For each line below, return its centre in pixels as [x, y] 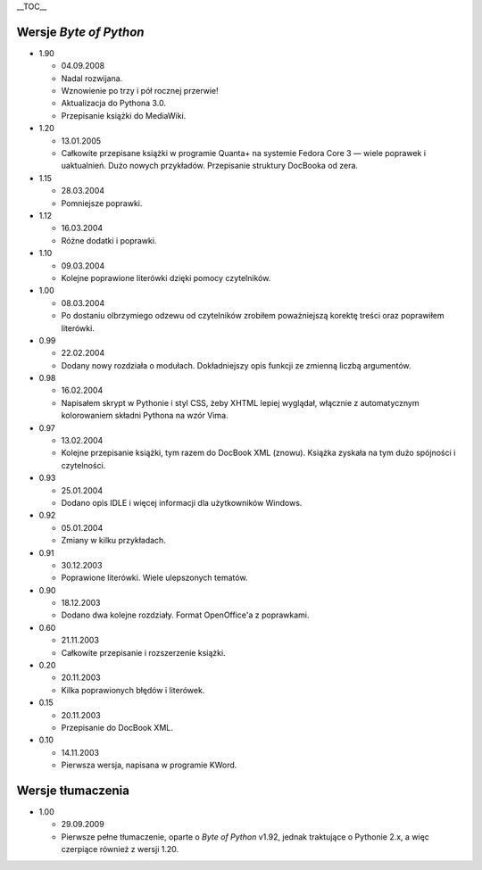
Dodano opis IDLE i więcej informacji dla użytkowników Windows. [182, 502]
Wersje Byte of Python [80, 32]
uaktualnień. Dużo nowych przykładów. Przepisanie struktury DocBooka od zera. [210, 166]
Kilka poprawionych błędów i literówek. [133, 690]
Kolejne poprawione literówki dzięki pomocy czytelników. [166, 278]
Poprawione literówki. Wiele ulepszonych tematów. [154, 578]
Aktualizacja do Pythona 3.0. [114, 104]
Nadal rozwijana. [92, 78]
